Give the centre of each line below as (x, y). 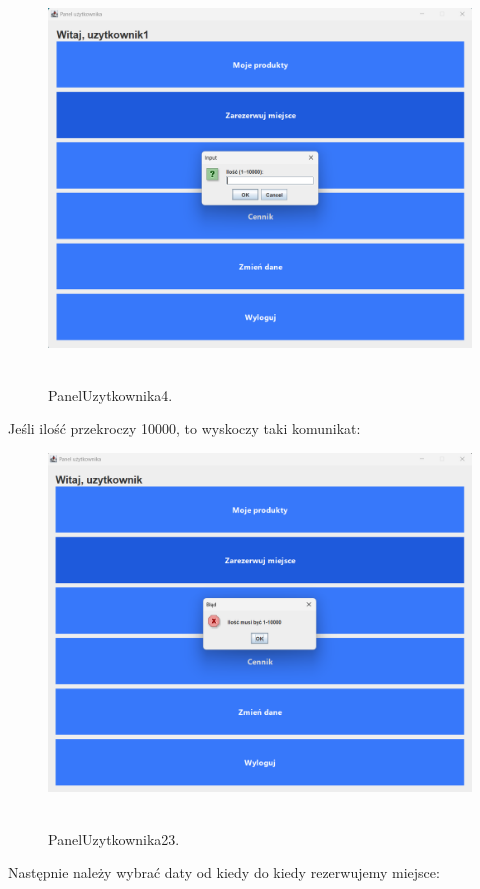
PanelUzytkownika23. (114, 838)
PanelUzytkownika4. (110, 394)
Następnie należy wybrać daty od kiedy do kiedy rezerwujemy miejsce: (224, 872)
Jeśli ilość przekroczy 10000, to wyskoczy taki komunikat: (184, 428)
